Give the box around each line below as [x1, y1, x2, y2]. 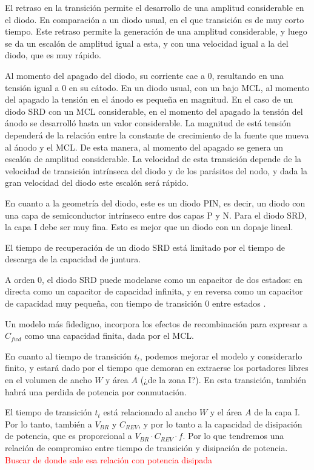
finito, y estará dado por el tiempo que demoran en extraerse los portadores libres [5, 361, 309, 374]
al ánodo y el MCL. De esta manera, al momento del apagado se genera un [5, 140, 284, 153]
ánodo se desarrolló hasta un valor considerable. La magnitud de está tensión [5, 117, 292, 129]
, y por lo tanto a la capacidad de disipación [138, 417, 302, 430]
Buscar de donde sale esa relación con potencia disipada [5, 453, 213, 466]
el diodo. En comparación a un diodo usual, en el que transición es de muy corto [5, 13, 304, 26]
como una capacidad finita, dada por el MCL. [24, 329, 194, 342]
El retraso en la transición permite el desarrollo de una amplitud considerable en [5, 1, 304, 13]
